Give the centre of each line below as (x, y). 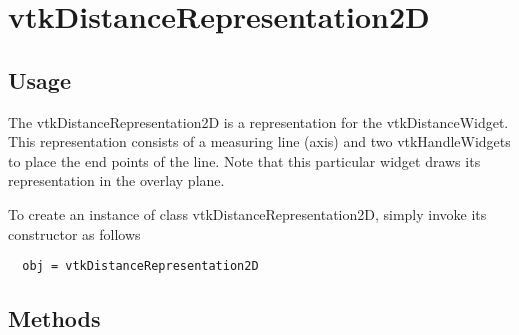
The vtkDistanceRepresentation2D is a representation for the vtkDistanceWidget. (258, 121)
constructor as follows (74, 233)
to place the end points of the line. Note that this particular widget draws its (244, 160)
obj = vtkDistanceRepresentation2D (140, 266)
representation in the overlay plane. (116, 180)
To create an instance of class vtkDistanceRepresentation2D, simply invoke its (247, 213)
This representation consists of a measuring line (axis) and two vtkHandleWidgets (259, 141)
